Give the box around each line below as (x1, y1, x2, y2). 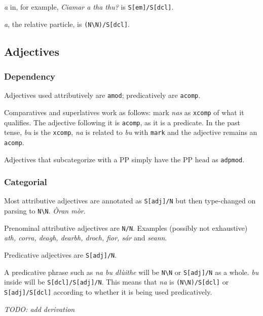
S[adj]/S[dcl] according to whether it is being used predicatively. (4, 287, 212, 297)
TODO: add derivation (4, 303, 75, 314)
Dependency (4, 70, 55, 83)
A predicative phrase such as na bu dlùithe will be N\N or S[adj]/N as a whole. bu (4, 266, 259, 277)
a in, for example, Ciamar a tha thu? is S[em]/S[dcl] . (4, 2, 174, 12)
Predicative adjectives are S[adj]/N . (4, 250, 117, 260)
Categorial (4, 175, 47, 188)
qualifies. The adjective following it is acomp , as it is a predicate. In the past (4, 117, 240, 127)
